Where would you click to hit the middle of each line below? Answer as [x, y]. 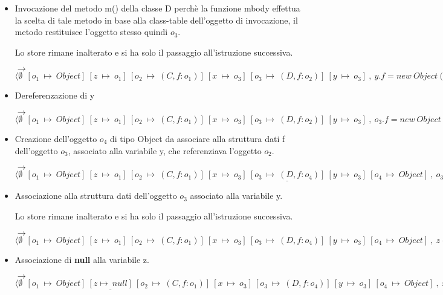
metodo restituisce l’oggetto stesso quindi [91, 32]
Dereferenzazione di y [55, 95]
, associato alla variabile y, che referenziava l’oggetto [165, 150]
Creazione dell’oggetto [56, 138]
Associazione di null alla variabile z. [82, 259]
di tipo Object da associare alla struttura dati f [197, 138]
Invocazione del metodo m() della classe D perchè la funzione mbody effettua [157, 8]
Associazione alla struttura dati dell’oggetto [96, 196]
